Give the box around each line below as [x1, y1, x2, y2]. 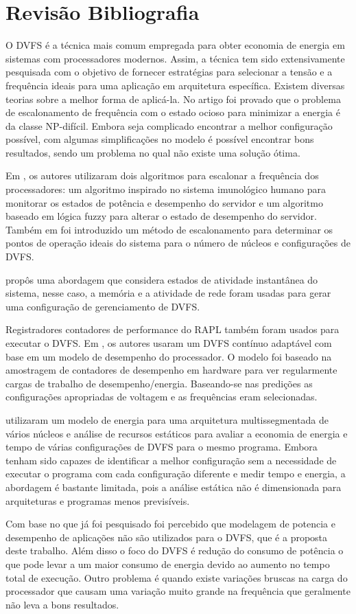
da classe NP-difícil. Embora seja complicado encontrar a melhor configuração [5, 118, 333, 133]
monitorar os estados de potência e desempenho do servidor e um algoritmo [5, 195, 323, 209]
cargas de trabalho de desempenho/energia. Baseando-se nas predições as [5, 376, 313, 390]
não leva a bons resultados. [5, 597, 119, 611]
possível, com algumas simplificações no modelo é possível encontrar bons [5, 132, 314, 146]
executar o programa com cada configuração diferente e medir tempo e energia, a [5, 466, 346, 481]
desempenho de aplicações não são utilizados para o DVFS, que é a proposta [5, 530, 328, 544]
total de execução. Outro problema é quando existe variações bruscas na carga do [5, 570, 348, 584]
